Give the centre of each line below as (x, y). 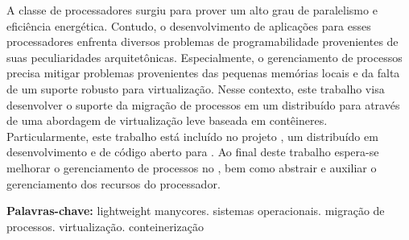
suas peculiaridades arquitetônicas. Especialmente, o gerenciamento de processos (204, 57)
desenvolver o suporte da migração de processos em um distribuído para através (203, 104)
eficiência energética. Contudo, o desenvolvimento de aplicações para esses (189, 25)
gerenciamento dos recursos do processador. (114, 183)
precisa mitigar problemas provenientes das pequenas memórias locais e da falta (203, 73)
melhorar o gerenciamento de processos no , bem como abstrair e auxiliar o (192, 167)
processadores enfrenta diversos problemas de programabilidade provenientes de (202, 41)
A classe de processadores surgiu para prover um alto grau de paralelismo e (192, 10)
